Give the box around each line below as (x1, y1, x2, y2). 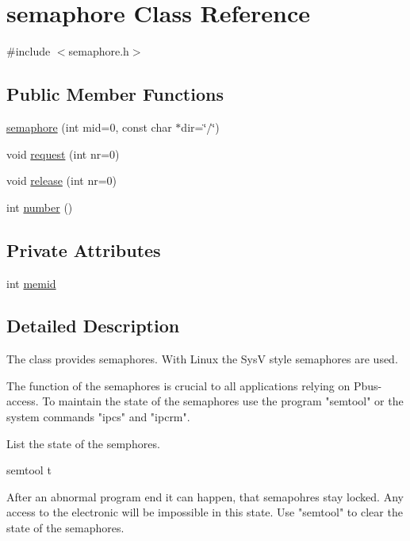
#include (6, 43, 51, 59)
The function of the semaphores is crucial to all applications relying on (6, 377, 351, 393)
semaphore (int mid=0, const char (6, 118, 172, 135)
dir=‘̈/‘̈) (181, 118, 220, 135)
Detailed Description (6, 313, 180, 338)
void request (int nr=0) (6, 145, 120, 162)
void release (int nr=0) (6, 172, 117, 189)
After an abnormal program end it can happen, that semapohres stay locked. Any (6, 488, 404, 505)
